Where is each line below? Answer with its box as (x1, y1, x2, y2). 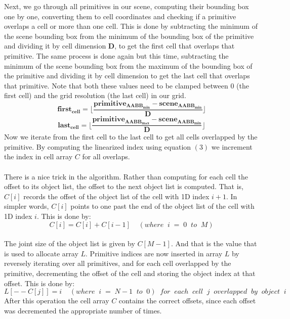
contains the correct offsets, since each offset (118, 295, 256, 306)
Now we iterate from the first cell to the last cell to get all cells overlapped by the (4, 131, 258, 142)
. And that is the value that (171, 238, 257, 249)
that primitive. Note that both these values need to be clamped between (4, 80, 228, 90)
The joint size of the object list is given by (4, 238, 135, 249)
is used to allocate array (4, 248, 78, 258)
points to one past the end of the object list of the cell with (70, 201, 255, 211)
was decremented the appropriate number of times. (4, 305, 162, 315)
